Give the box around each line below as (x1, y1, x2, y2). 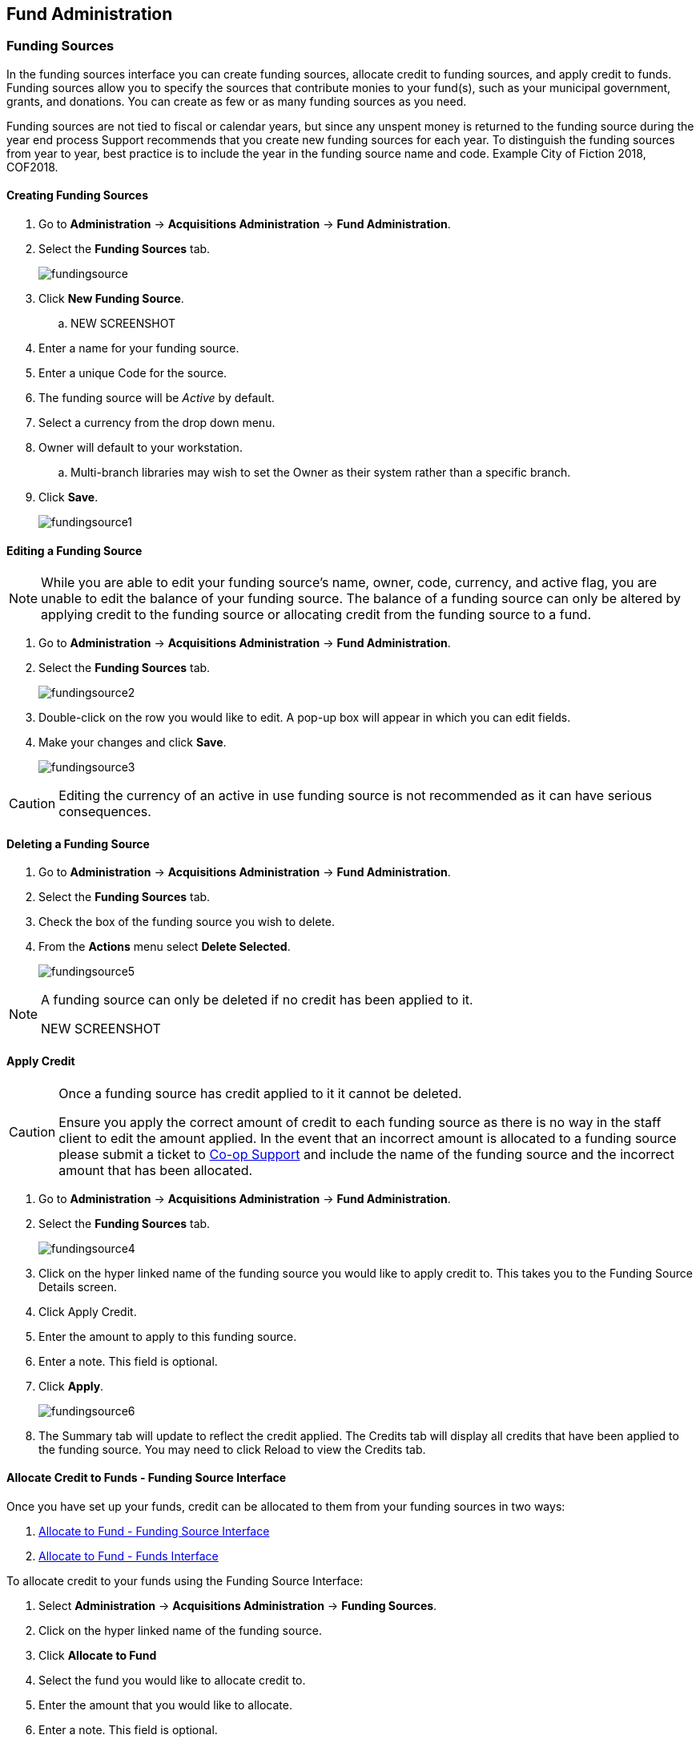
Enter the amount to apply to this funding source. (38, 1329, 297, 1343)
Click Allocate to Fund (38, 1648, 157, 1662)
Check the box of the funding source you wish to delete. (38, 915, 335, 929)
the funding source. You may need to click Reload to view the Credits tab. (38, 1442, 426, 1456)
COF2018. (6, 159, 58, 174)
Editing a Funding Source (6, 543, 143, 558)
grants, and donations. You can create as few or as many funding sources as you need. (6, 94, 467, 108)
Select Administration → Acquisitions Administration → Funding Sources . (38, 1598, 437, 1612)
